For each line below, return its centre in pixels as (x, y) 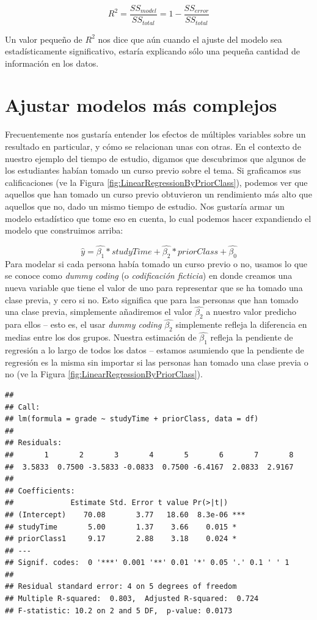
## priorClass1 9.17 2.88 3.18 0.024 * (121, 539)
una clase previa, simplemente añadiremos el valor (99, 312)
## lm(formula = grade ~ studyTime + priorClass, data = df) (132, 419)
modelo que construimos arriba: (64, 230)
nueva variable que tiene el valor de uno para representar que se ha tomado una (154, 287)
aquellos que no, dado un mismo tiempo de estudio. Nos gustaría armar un (145, 206)
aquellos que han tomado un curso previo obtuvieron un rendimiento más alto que (158, 194)
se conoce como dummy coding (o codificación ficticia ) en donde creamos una (149, 275)
